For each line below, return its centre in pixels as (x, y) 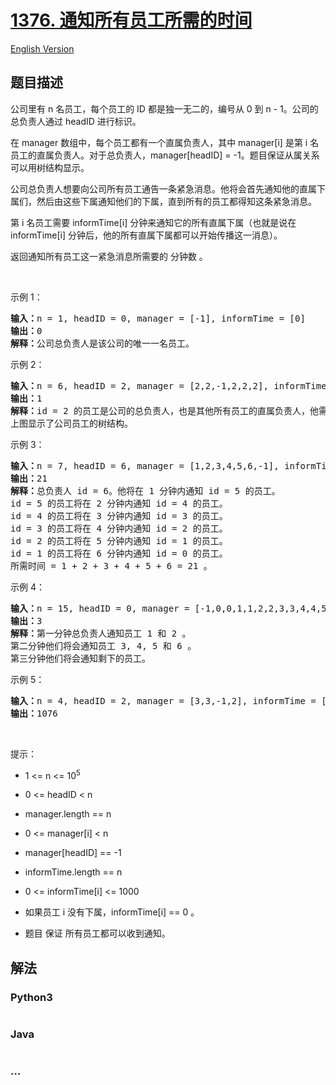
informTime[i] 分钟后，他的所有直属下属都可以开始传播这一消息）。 (146, 235)
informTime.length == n (73, 872)
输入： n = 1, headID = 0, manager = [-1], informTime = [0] (158, 318)
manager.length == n (68, 814)
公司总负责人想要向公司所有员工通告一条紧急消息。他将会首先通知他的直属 (163, 188)
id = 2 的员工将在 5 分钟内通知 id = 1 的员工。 (119, 540)
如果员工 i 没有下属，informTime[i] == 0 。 (112, 912)
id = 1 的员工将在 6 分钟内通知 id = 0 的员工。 (119, 553)
